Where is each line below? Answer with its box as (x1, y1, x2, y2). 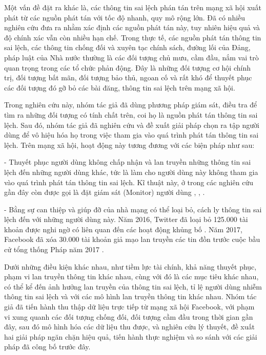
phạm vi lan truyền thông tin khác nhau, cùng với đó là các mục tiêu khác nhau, (4, 271, 259, 282)
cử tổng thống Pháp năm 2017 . (4, 244, 104, 255)
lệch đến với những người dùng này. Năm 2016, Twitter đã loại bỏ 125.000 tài (4, 214, 248, 225)
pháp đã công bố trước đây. (4, 341, 91, 352)
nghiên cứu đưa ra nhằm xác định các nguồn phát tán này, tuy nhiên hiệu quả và (4, 22, 260, 33)
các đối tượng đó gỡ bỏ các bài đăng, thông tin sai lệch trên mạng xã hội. (4, 82, 235, 93)
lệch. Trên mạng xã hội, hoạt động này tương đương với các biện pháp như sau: (4, 139, 255, 150)
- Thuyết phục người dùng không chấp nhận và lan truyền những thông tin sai (4, 157, 251, 167)
